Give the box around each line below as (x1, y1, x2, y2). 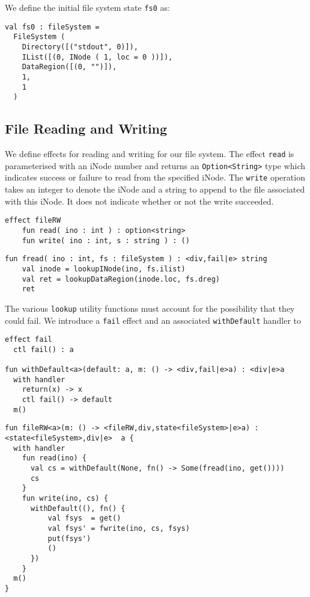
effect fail (5, 335, 52, 344)
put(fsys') (47, 534, 91, 543)
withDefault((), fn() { (30, 504, 126, 513)
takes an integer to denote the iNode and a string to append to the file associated (5, 183, 305, 196)
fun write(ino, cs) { (22, 494, 108, 503)
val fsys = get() (47, 514, 121, 523)
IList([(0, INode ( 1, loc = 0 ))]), (22, 52, 173, 61)
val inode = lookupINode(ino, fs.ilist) (22, 264, 186, 273)
